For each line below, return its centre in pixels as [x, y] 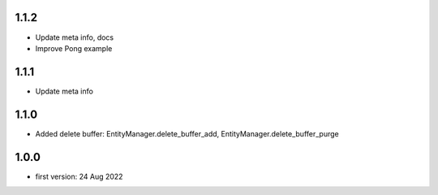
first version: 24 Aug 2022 [79, 176]
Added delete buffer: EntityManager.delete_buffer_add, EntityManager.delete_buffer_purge [187, 133]
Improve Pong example [74, 48]
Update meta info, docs [74, 37]
